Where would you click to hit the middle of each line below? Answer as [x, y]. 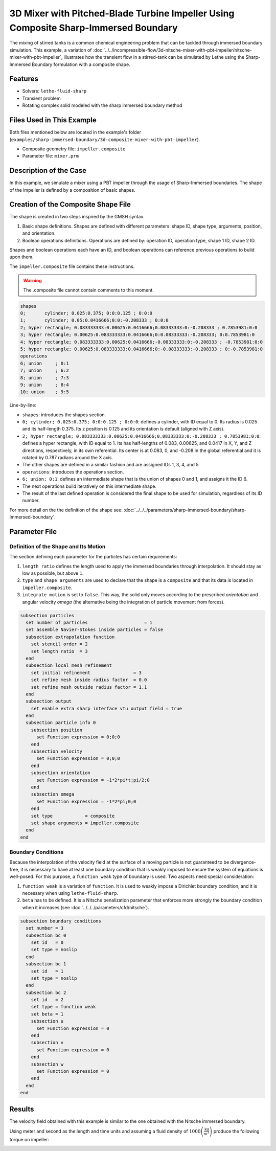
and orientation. [39, 233]
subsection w [47, 1064]
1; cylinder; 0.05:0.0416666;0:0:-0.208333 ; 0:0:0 [94, 320]
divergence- [243, 862]
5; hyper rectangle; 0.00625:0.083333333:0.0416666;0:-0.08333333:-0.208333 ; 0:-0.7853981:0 [142, 349]
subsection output [49, 701]
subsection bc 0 [46, 935]
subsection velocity [57, 751]
